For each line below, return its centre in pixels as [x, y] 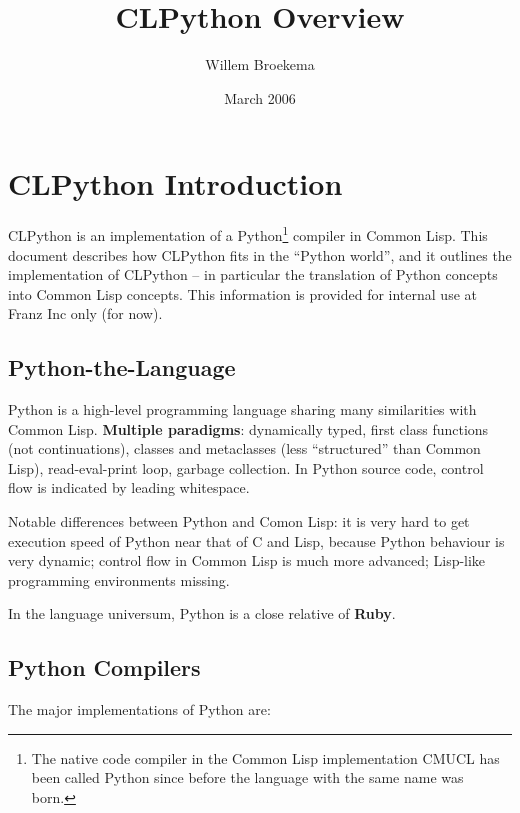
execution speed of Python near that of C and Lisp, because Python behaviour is [256, 540]
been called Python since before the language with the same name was [247, 777]
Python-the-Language [122, 367]
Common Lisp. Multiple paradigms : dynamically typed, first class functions [248, 428]
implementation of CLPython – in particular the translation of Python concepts [253, 274]
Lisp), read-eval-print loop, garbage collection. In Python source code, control [246, 467]
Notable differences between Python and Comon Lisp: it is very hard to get [239, 521]
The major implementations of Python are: [139, 709]
